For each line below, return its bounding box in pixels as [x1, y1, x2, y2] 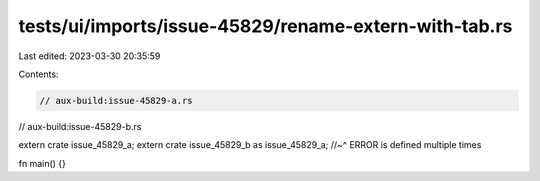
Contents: [18, 68, 59, 80]
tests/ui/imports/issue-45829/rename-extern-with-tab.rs [18, 15, 513, 37]
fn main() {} [18, 157, 67, 169]
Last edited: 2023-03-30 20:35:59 [18, 50, 161, 62]
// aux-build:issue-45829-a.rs [39, 95, 194, 106]
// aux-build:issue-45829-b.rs [18, 120, 142, 132]
